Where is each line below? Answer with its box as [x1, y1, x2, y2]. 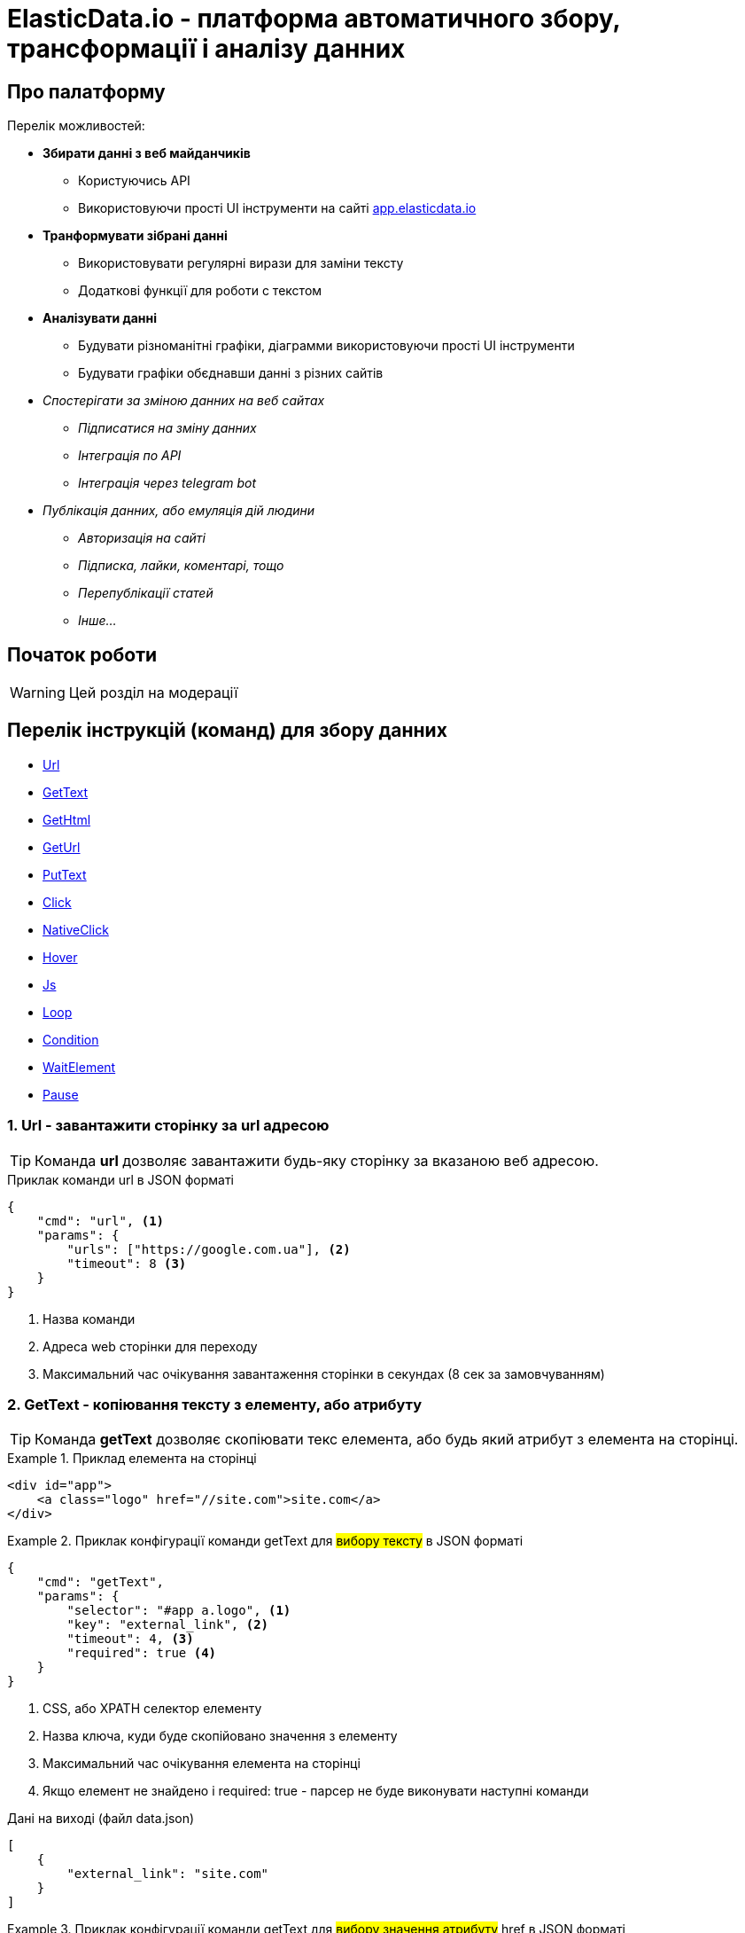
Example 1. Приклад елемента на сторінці [7, 1451, 257, 1467]
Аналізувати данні [43, 310, 158, 326]
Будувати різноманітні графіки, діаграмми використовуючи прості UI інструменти [78, 338, 575, 354]
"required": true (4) [66, 1646, 217, 1661]
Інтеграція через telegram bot [78, 475, 257, 491]
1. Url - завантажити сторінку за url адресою [7, 1116, 330, 1135]
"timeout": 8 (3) [66, 1256, 187, 1271]
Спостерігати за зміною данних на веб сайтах [43, 393, 325, 409]
